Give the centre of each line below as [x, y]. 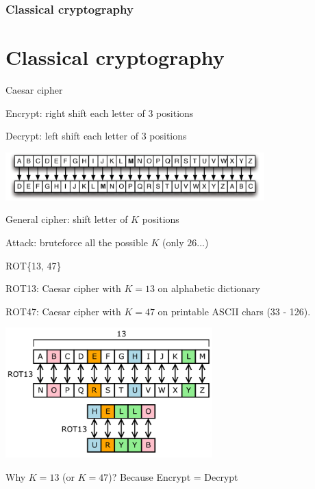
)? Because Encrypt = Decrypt [173, 476]
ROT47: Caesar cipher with [63, 311]
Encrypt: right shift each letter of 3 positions [100, 113]
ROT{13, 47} [34, 265]
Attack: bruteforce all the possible [77, 242]
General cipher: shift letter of [67, 219]
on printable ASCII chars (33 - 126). [234, 311]
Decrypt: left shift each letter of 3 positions [96, 136]
